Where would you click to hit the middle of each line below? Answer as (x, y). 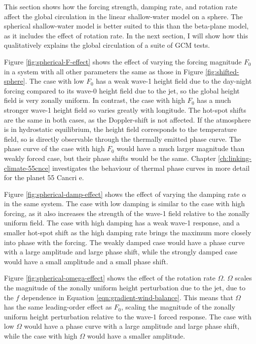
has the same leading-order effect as (58, 307)
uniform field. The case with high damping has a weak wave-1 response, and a (122, 223)
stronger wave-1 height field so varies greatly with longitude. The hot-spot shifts (125, 109)
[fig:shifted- (222, 71)
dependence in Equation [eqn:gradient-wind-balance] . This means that (127, 297)
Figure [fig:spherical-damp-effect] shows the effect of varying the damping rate (122, 194)
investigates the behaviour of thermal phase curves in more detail (151, 168)
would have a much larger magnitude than (181, 148)
